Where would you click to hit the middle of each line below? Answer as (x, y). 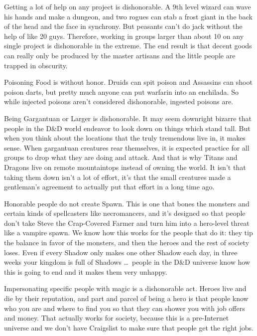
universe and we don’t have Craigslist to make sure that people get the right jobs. (129, 327)
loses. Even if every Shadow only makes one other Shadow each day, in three (121, 252)
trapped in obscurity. (36, 65)
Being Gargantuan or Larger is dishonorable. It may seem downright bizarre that (128, 118)
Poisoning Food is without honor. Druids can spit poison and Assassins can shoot (128, 82)
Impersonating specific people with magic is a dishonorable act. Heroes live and (125, 288)
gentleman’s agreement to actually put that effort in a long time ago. (109, 187)
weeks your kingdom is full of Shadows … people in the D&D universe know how (127, 262)
